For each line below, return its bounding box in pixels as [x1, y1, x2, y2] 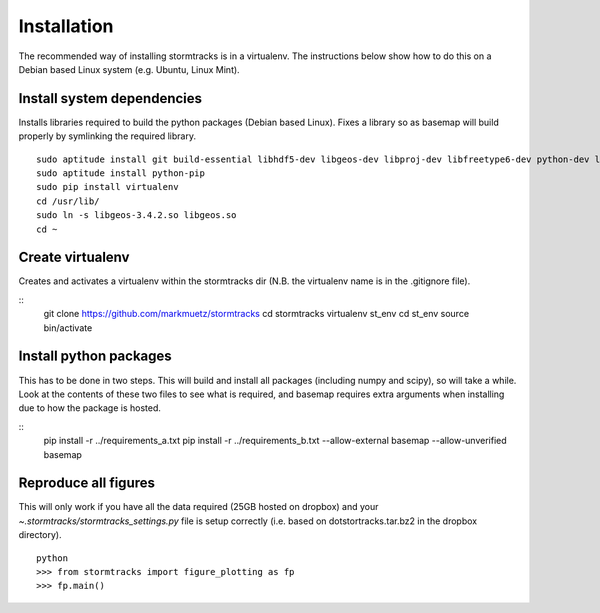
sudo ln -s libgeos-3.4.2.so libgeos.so [36, 210, 237, 221]
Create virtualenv [18, 249, 130, 266]
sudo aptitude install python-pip [36, 168, 205, 179]
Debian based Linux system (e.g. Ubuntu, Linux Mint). [18, 63, 240, 75]
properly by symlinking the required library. [18, 130, 197, 142]
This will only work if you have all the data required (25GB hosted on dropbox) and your [18, 501, 379, 513]
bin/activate [43, 321, 93, 334]
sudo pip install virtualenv [36, 181, 179, 193]
